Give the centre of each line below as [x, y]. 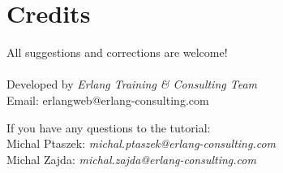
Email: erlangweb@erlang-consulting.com [108, 99]
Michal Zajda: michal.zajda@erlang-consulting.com [131, 159]
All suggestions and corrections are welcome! [117, 52]
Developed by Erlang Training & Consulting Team [132, 84]
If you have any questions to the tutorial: [109, 127]
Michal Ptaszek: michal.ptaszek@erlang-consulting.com [141, 143]
